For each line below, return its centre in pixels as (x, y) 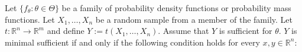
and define (66, 31)
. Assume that (184, 31)
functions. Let (30, 19)
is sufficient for (246, 31)
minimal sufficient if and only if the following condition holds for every (132, 42)
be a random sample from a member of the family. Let (194, 19)
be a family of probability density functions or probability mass (176, 8)
